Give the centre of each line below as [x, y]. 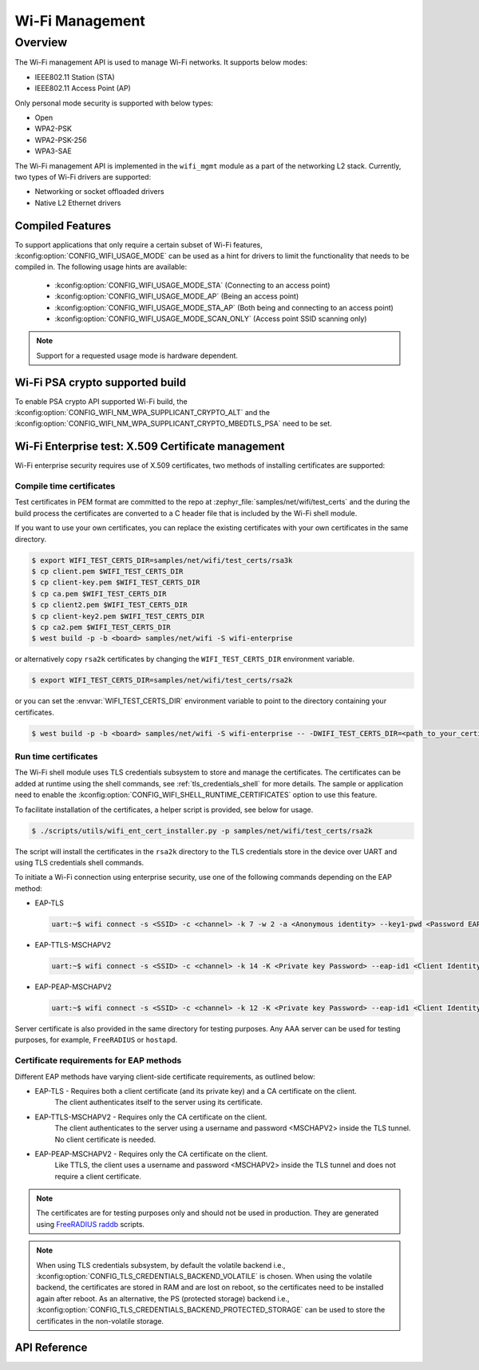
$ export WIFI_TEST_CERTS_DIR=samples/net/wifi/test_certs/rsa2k [162, 680]
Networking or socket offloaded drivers [99, 192]
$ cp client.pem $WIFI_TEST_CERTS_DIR [107, 571]
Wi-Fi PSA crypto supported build [101, 382]
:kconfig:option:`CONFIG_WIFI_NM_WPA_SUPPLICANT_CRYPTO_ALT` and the [143, 413]
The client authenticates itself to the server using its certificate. [158, 1103]
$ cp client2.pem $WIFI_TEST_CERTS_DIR [109, 605]
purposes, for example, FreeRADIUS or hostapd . [96, 1040]
